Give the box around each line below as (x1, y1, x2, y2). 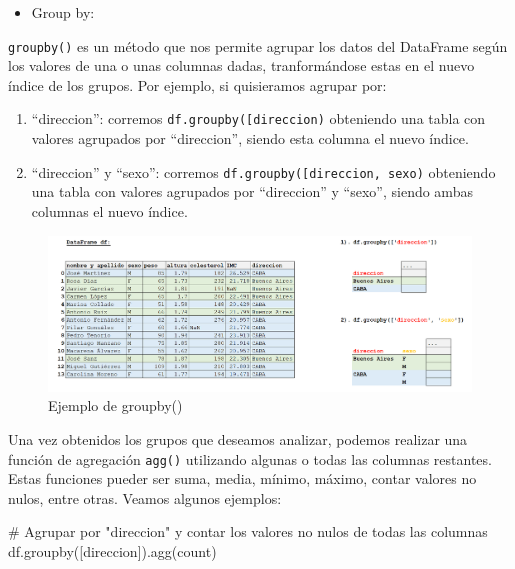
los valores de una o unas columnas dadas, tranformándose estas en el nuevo (8, 55, 475, 76)
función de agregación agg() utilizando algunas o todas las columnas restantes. (8, 448, 492, 469)
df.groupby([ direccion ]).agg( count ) (8, 541, 217, 561)
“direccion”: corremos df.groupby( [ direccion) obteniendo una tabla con (31, 108, 486, 129)
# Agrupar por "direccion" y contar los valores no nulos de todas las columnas (8, 521, 488, 542)
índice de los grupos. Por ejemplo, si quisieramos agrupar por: (8, 74, 387, 95)
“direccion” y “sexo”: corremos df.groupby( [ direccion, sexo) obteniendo (31, 161, 496, 182)
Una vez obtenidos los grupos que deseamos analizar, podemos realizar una (8, 428, 468, 449)
